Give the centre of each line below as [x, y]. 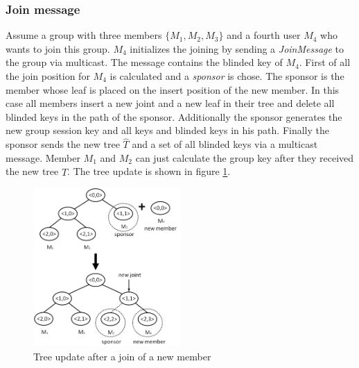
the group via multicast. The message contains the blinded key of [144, 62]
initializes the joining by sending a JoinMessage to [237, 48]
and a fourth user [264, 35]
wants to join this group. [58, 48]
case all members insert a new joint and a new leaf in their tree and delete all [170, 103]
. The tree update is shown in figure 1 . [149, 171]
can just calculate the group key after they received [245, 157]
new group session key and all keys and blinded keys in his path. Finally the [167, 130]
